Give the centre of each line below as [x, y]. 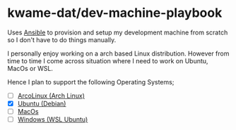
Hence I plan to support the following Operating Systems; [91, 82]
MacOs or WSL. [30, 68]
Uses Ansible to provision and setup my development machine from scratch [118, 32]
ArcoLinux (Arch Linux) [51, 96]
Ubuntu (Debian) [42, 104]
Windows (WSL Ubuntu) [53, 119]
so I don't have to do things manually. [62, 39]
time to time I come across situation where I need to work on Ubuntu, [108, 60]
